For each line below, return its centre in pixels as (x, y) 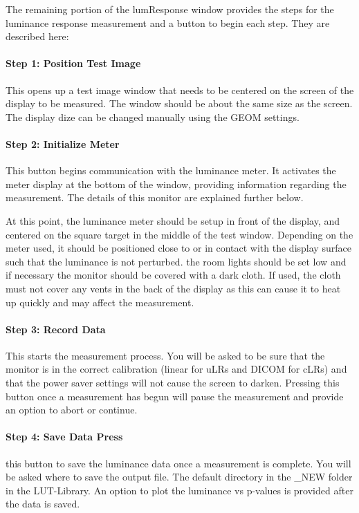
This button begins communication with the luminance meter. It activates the (171, 170)
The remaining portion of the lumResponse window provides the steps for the (170, 9)
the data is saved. (43, 504)
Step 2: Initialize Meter (63, 143)
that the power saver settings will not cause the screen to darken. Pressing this (173, 383)
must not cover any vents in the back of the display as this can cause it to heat (173, 288)
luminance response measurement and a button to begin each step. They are (168, 22)
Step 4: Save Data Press (64, 437)
